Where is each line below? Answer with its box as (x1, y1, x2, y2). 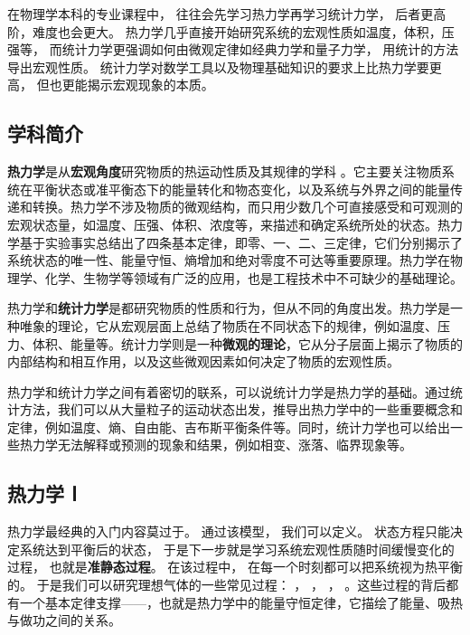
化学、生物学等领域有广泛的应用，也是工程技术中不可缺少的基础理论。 (44, 268, 463, 287)
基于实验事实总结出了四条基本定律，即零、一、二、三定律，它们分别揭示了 (19, 232, 463, 251)
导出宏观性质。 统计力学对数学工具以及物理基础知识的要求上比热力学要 (7, 57, 429, 76)
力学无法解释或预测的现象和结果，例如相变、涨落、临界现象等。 (32, 435, 412, 454)
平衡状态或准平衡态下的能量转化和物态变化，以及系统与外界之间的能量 (32, 179, 450, 198)
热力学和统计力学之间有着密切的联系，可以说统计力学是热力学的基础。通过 (7, 382, 450, 401)
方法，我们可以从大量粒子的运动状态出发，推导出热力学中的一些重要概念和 (19, 400, 463, 419)
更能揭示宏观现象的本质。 (61, 75, 214, 94)
